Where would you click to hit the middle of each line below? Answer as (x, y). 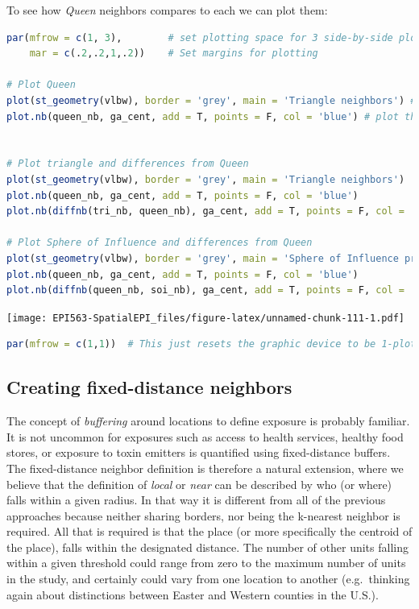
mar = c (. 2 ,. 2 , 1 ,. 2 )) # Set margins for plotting (174, 54)
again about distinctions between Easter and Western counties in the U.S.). (193, 594)
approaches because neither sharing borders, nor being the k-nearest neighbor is (203, 515)
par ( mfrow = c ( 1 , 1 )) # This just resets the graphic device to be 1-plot (212, 344)
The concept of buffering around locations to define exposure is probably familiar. (208, 421)
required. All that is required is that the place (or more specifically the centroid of (209, 531)
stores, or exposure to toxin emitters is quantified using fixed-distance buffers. (199, 452)
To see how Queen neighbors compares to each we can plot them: (167, 10)
